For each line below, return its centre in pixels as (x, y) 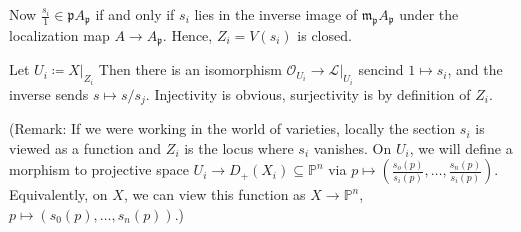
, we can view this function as (214, 194)
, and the (475, 69)
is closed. (324, 34)
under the (429, 14)
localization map (59, 34)
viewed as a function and (85, 147)
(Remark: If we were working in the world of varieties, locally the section (232, 128)
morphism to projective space (99, 169)
